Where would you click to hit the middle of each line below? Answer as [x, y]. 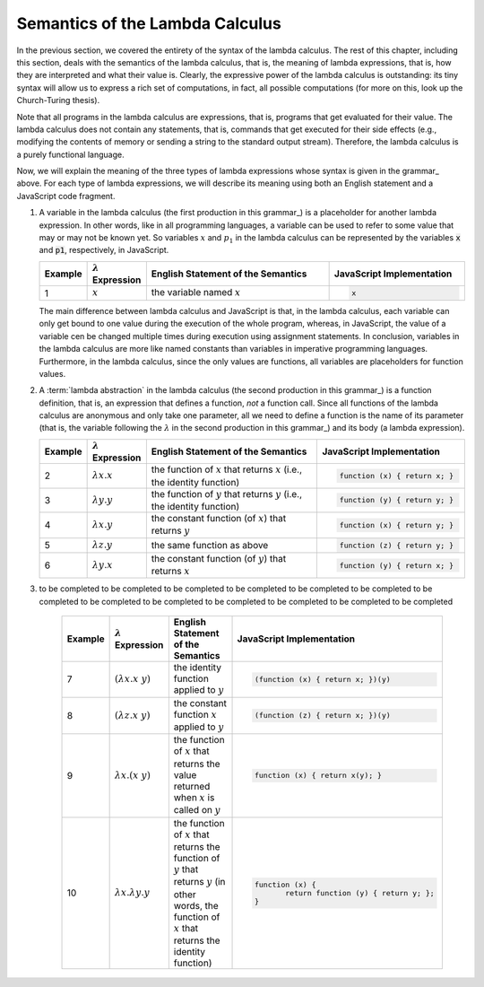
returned [192, 786]
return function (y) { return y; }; [360, 893]
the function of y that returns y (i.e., [227, 493]
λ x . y [103, 525]
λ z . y [103, 545]
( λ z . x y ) [133, 715]
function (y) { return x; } [397, 565]
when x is [194, 797]
